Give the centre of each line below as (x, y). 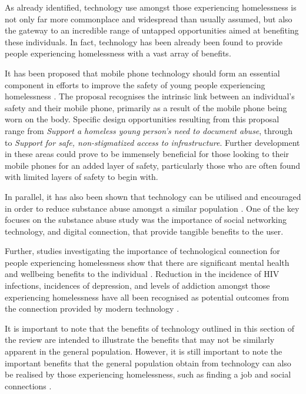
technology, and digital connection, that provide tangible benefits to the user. (144, 231)
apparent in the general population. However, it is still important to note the (144, 351)
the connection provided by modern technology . (92, 308)
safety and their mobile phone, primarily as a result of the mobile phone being (146, 107)
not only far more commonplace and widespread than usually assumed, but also (149, 19)
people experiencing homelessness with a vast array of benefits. (118, 53)
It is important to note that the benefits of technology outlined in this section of (149, 328)
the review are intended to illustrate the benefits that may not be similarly (140, 340)
